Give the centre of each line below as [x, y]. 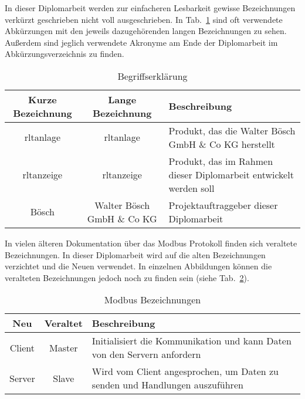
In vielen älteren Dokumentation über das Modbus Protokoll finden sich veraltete [151, 243]
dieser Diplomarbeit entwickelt [231, 174]
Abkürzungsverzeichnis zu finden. [65, 54]
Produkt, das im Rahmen [221, 161]
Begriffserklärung [152, 76]
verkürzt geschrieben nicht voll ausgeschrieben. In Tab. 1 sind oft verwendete [144, 19]
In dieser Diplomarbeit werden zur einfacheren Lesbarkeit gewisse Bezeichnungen [150, 8]
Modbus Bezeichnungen [152, 300]
